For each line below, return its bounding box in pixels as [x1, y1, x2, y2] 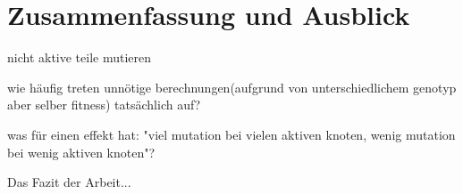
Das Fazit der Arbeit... [7, 173, 131, 191]
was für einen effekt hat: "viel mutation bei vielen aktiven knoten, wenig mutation [7, 125, 456, 143]
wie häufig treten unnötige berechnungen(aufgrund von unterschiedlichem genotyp [7, 77, 457, 96]
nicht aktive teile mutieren [7, 48, 152, 67]
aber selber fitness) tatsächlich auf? [7, 95, 201, 114]
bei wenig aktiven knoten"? [7, 142, 156, 161]
